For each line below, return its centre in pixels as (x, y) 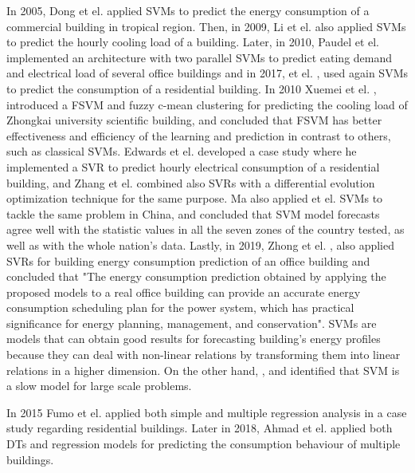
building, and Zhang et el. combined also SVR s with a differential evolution (191, 182)
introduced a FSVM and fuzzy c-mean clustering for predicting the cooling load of (207, 104)
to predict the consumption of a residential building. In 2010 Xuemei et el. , (192, 88)
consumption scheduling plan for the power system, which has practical (180, 307)
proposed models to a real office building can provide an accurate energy (184, 292)
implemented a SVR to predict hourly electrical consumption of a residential (193, 166)
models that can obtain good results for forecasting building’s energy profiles (194, 339)
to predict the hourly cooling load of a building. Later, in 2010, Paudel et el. (193, 42)
